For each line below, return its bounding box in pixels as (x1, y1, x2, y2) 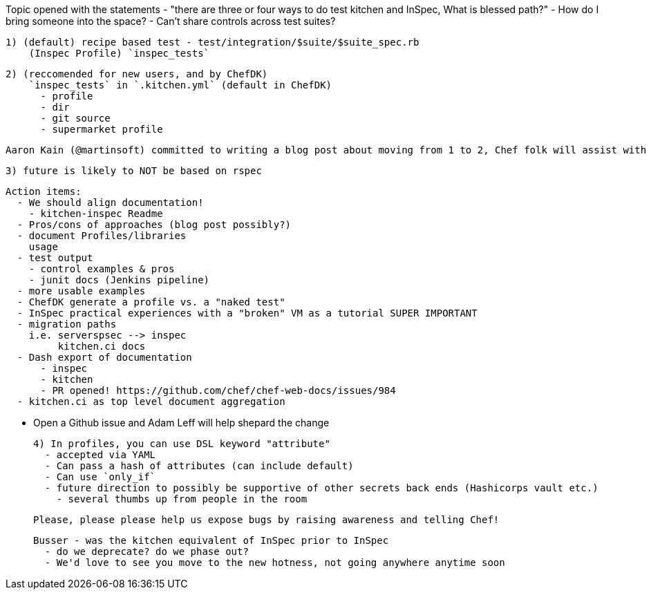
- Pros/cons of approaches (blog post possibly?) (17, 219, 292, 230)
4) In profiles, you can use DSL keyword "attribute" (33, 438, 330, 449)
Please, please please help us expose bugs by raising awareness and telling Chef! (33, 514, 500, 525)
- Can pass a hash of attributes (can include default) (44, 460, 354, 471)
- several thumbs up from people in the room (56, 493, 308, 504)
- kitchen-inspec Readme (28, 208, 163, 219)
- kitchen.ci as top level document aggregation (17, 396, 285, 407)
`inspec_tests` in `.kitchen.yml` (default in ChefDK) (28, 79, 332, 91)
